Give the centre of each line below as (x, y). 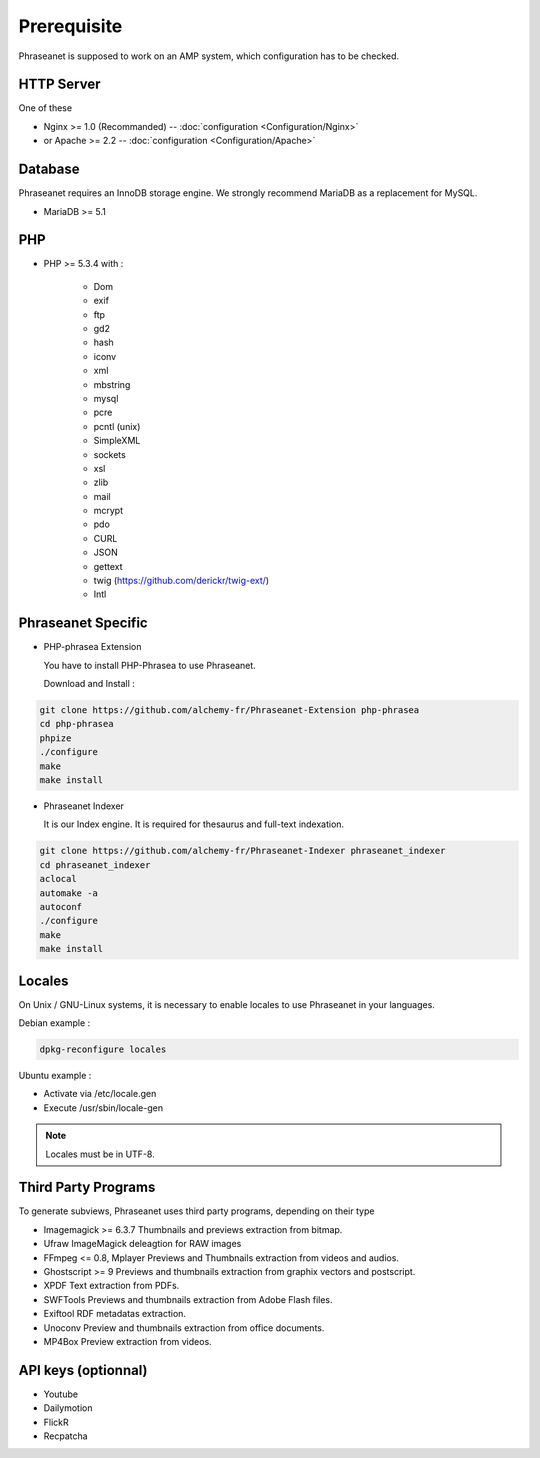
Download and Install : (89, 684)
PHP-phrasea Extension (92, 647)
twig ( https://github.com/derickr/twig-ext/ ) (181, 581)
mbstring (112, 384)
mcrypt (108, 511)
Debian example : (54, 1023)
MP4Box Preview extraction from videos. (127, 1341)
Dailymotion (68, 1408)
